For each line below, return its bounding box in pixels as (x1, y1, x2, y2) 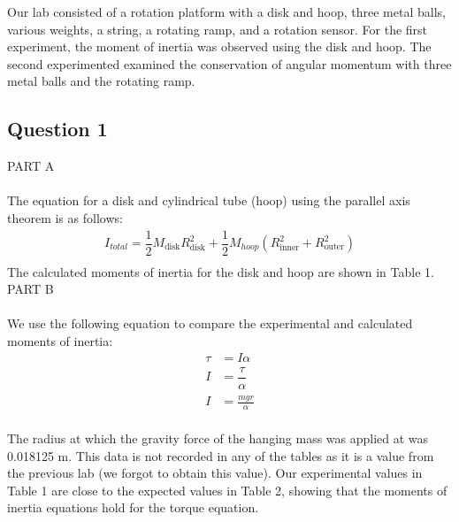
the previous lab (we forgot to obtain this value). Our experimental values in (7, 464, 423, 482)
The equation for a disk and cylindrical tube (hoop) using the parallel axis (7, 191, 410, 210)
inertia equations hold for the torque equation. (7, 498, 259, 517)
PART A (7, 157, 55, 175)
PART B (7, 280, 54, 298)
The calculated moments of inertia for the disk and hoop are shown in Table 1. (7, 262, 434, 280)
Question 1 (7, 115, 108, 142)
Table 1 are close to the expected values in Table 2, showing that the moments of (7, 480, 448, 499)
